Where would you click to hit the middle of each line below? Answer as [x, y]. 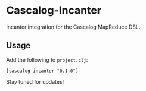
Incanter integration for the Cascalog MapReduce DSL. [73, 27]
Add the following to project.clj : [47, 59]
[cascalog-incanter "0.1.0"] [42, 71]
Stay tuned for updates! [35, 81]
